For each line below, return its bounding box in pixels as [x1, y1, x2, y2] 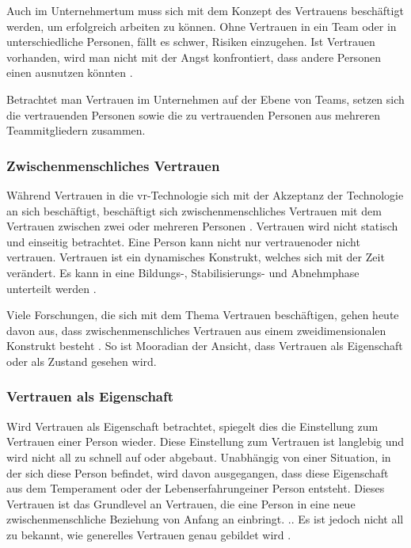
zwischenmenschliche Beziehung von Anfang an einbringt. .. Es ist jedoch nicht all [6, 511, 404, 527]
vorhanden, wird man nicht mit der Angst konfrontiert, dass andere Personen [6, 48, 381, 65]
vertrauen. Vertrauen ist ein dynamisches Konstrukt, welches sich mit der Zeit [6, 249, 385, 265]
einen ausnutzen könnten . [6, 64, 133, 81]
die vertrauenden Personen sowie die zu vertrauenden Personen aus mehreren [6, 106, 380, 123]
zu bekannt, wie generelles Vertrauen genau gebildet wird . [6, 526, 291, 542]
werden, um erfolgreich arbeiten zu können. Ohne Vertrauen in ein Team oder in [6, 17, 397, 34]
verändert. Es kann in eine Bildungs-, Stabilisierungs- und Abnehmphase [6, 264, 360, 280]
